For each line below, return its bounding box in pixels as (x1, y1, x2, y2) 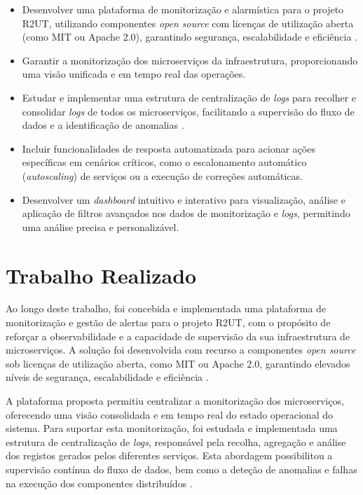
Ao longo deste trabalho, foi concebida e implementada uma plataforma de (6, 301, 327, 316)
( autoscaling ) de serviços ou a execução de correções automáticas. (22, 168, 303, 183)
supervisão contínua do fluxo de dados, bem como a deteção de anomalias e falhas (6, 461, 357, 476)
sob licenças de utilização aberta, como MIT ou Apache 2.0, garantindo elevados (6, 356, 350, 370)
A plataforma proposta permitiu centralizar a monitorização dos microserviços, (6, 393, 344, 407)
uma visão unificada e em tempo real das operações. (22, 67, 246, 81)
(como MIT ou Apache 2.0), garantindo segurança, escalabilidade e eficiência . (22, 29, 357, 44)
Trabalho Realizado (6, 260, 197, 289)
